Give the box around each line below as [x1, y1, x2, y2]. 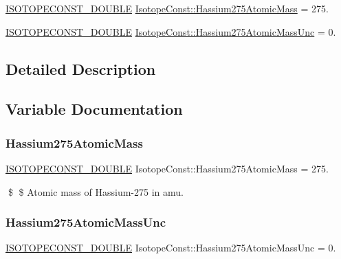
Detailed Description [5, 58, 156, 79]
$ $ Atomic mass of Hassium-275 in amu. [8, 184, 184, 199]
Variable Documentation [5, 98, 183, 120]
